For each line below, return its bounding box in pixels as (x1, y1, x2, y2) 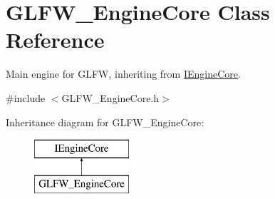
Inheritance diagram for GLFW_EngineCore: (6, 114, 204, 129)
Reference (6, 25, 105, 54)
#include (6, 90, 46, 105)
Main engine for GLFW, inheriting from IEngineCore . (6, 66, 241, 81)
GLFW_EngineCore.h (61, 90, 160, 105)
